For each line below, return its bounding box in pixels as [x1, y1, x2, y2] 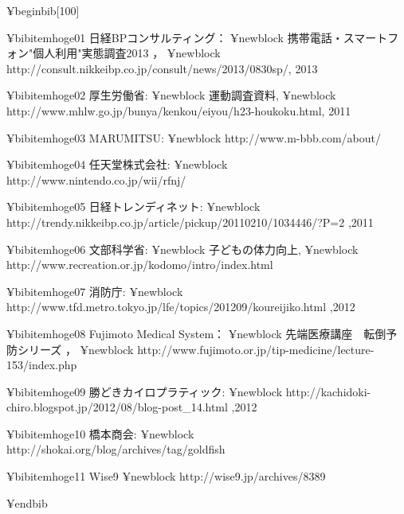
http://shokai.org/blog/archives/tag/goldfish [6, 441, 226, 458]
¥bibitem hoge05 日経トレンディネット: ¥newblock [6, 198, 261, 215]
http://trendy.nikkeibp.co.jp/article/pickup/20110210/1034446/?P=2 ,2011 [6, 213, 374, 230]
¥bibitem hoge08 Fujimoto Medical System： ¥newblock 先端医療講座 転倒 [6, 325, 386, 341]
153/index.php [6, 356, 77, 373]
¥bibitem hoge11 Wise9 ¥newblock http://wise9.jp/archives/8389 [6, 468, 326, 485]
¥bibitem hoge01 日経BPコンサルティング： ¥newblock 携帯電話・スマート [6, 29, 388, 45]
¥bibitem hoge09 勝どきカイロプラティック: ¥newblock [6, 383, 283, 399]
